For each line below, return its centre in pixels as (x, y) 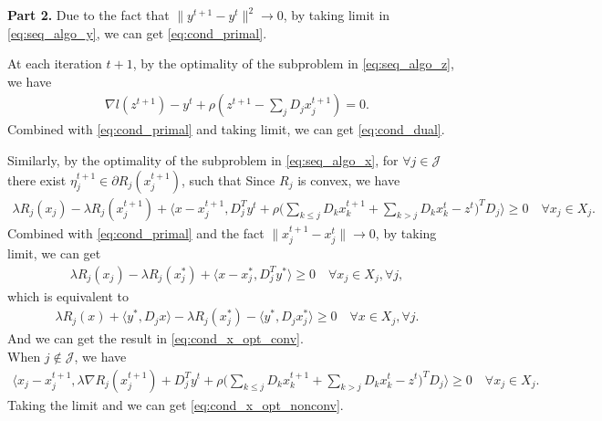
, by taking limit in (337, 15)
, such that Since (228, 179)
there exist (37, 179)
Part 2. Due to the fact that (88, 15)
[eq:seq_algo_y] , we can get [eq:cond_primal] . (137, 32)
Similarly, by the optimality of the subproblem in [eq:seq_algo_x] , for (203, 160)
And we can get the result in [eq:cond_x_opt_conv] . (156, 338)
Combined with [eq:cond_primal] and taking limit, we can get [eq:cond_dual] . (226, 129)
